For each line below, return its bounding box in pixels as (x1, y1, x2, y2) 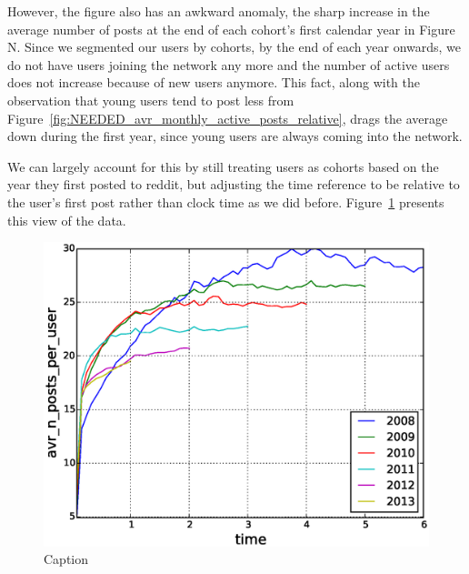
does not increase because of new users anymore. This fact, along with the (7, 73, 420, 92)
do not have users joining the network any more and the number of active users (7, 55, 450, 74)
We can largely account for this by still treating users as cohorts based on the (7, 156, 439, 176)
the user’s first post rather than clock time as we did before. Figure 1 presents (7, 192, 444, 211)
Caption (44, 549, 89, 569)
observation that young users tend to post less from (7, 90, 294, 109)
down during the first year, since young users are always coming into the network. (7, 126, 463, 146)
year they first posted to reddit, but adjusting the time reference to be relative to (7, 175, 460, 194)
